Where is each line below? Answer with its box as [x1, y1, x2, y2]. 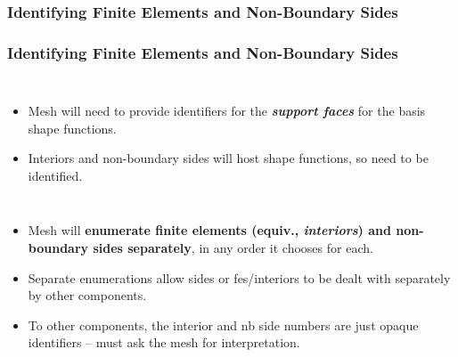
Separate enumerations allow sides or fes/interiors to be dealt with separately [28, 268, 451, 287]
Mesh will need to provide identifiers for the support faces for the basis [28, 101, 426, 120]
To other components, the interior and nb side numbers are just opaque [28, 315, 419, 334]
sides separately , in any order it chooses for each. [93, 239, 373, 257]
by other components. [28, 286, 147, 304]
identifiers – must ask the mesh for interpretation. [28, 333, 300, 352]
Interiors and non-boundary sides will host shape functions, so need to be [28, 149, 429, 167]
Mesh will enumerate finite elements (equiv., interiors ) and [28, 221, 391, 239]
